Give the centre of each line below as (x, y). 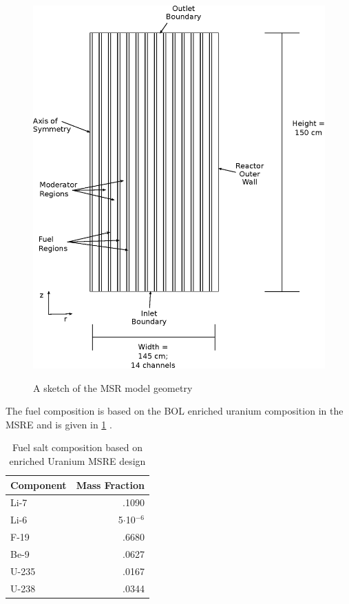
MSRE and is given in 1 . (59, 424)
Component (39, 485)
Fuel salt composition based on (77, 447)
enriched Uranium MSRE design (77, 461)
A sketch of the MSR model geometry (113, 387)
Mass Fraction (110, 485)
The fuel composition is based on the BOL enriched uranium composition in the (174, 411)
